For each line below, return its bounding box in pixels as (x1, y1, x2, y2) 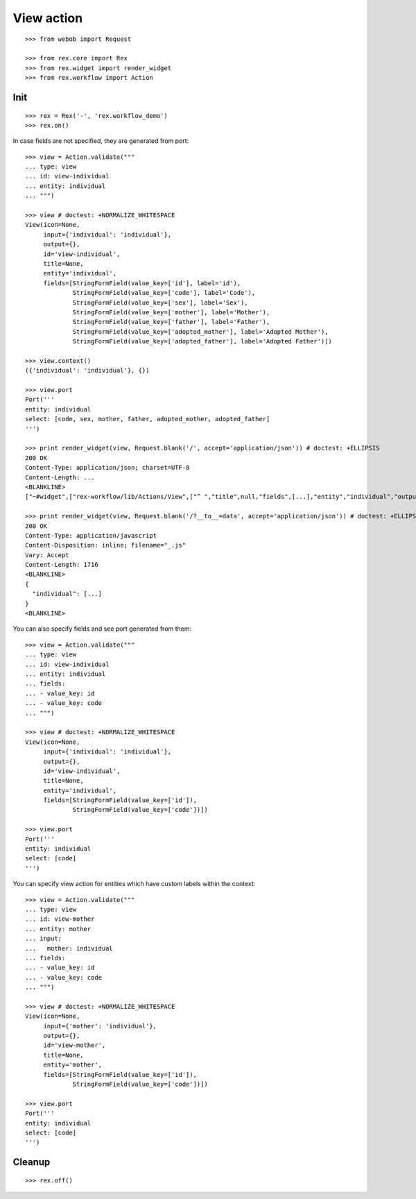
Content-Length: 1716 (25, 561, 98, 569)
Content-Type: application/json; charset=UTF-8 (25, 464, 190, 472)
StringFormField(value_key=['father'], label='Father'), (72, 318, 270, 326)
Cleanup (12, 1156, 51, 1168)
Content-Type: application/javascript (25, 532, 157, 539)
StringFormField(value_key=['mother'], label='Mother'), (72, 308, 270, 316)
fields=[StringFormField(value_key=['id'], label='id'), (43, 279, 241, 287)
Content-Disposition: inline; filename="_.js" (25, 541, 187, 550)
